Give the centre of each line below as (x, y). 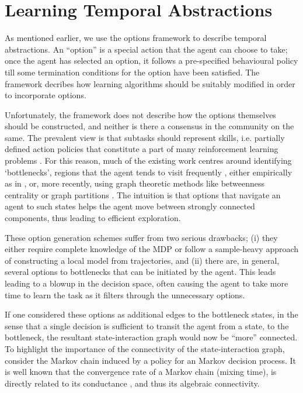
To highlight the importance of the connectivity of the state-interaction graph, (145, 348)
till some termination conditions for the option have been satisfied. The (132, 72)
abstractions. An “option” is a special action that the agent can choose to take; (146, 49)
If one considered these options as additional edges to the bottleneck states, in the (151, 314)
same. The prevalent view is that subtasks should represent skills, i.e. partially (145, 137)
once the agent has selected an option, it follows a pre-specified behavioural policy (151, 61)
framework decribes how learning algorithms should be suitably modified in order (150, 83)
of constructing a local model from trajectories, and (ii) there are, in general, (142, 260)
